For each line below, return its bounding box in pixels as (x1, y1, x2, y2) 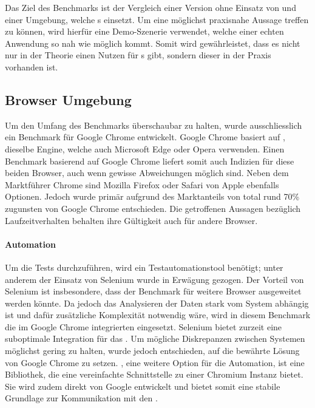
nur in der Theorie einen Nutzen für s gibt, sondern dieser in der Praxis (5, 49, 271, 61)
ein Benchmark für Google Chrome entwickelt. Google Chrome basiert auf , (5, 131, 285, 143)
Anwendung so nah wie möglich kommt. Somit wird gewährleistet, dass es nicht (5, 36, 300, 49)
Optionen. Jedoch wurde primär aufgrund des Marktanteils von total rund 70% (5, 190, 300, 203)
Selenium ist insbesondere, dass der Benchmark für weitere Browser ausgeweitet (5, 285, 302, 297)
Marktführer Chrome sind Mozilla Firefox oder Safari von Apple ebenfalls (5, 178, 279, 191)
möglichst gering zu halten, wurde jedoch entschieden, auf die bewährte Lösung (5, 344, 300, 357)
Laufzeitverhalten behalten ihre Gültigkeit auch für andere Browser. (5, 214, 258, 226)
